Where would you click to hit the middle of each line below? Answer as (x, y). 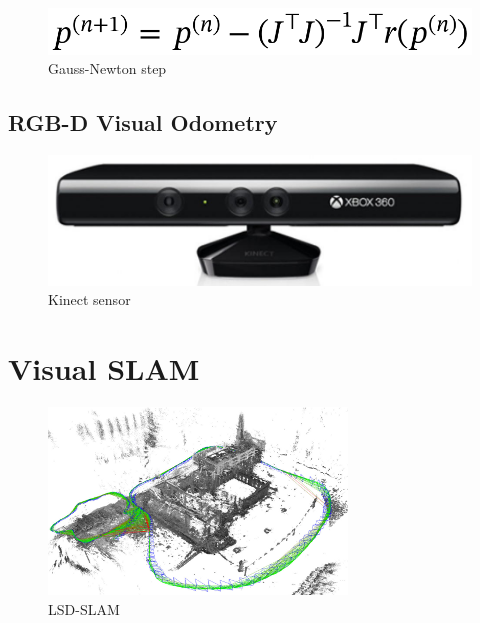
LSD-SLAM (84, 608)
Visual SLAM (104, 368)
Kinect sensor (89, 299)
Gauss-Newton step (107, 68)
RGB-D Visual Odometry (143, 122)
